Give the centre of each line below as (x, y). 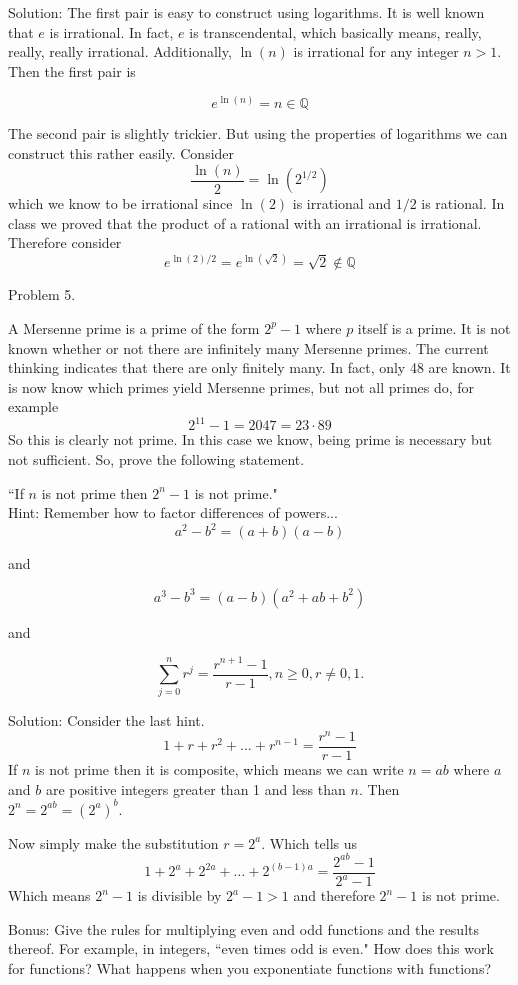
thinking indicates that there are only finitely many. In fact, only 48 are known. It (259, 367)
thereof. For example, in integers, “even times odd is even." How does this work (251, 948)
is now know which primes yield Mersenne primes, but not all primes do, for (241, 386)
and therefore (334, 895)
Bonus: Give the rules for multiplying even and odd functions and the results (244, 928)
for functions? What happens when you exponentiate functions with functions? (250, 968)
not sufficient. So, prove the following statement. (156, 458)
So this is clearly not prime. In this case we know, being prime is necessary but (250, 439)
